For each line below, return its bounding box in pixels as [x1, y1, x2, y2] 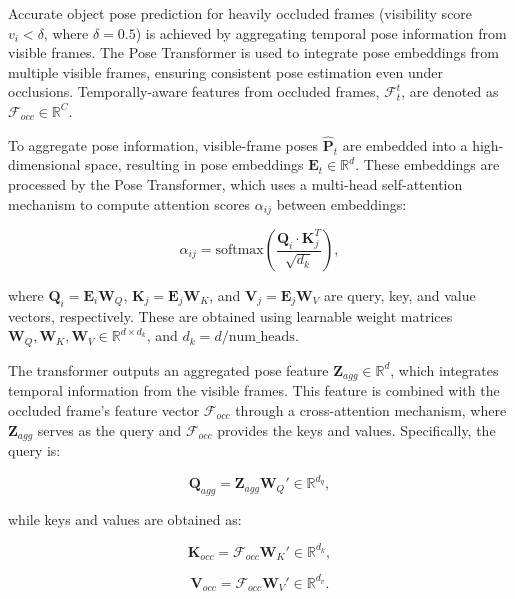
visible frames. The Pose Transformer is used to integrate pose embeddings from [8, 42, 500, 63]
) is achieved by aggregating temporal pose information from [135, 22, 507, 43]
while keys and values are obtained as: [8, 508, 242, 529]
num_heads [228, 330, 295, 345]
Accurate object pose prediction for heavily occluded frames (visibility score [8, 3, 473, 23]
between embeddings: [276, 193, 407, 214]
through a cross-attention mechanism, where [235, 399, 507, 420]
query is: [8, 439, 61, 460]
